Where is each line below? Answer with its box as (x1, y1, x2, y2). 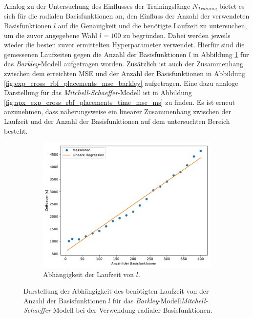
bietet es (219, 1, 245, 11)
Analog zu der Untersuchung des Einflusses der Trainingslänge (4, 1, 190, 11)
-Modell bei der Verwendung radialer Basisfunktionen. (51, 305, 212, 315)
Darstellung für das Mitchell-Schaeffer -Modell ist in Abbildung (4, 87, 192, 98)
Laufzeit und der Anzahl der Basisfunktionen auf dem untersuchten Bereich (4, 116, 230, 126)
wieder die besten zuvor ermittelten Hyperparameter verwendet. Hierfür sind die (4, 40, 245, 50)
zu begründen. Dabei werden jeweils (123, 30, 231, 40)
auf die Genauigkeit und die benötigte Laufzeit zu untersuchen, (58, 20, 247, 31)
